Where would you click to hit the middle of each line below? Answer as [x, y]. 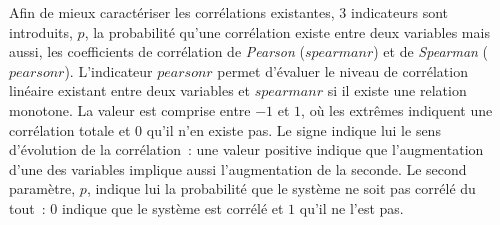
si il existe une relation [397, 90]
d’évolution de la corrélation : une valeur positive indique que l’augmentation [246, 149]
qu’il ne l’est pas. [351, 207]
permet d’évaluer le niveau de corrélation [342, 70]
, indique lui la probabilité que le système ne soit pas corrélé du [281, 188]
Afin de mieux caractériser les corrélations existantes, [172, 12]
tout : [27, 207]
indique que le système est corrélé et [172, 207]
